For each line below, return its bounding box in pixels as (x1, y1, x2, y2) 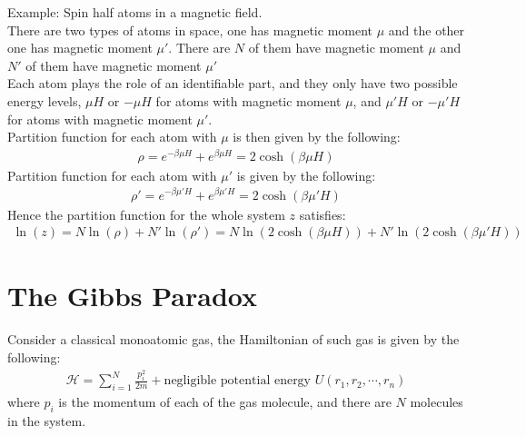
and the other (388, 20, 465, 39)
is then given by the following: (233, 127, 401, 146)
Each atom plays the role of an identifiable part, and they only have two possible (7, 74, 458, 93)
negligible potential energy (164, 374, 312, 388)
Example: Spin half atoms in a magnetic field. (7, 3, 263, 21)
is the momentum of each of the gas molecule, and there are (58, 392, 392, 411)
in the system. (7, 411, 86, 430)
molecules (410, 392, 463, 411)
